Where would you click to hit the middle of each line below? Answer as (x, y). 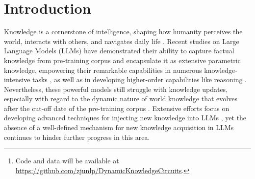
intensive (17, 79)
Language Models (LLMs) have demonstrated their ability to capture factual (119, 51)
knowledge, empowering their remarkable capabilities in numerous (103, 70)
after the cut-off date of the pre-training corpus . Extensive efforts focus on (117, 108)
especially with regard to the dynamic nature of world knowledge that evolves (121, 99)
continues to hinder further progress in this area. (77, 137)
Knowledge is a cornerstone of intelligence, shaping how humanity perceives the (123, 32)
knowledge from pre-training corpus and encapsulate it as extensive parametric (122, 60)
